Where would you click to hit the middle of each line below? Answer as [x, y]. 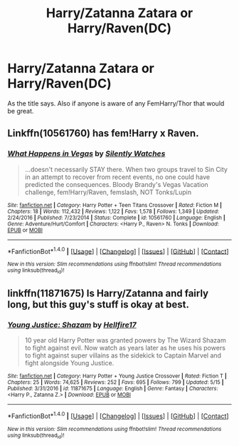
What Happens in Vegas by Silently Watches [86, 153]
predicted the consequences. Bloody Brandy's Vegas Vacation [116, 184]
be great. [21, 111]
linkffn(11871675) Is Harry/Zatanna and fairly [108, 293]
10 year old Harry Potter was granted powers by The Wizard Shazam [125, 340]
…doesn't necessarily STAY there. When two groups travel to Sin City [126, 169]
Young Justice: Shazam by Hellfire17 [72, 325]
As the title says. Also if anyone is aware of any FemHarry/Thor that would [116, 103]
